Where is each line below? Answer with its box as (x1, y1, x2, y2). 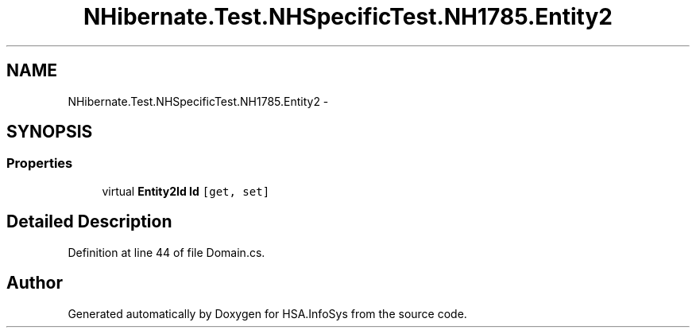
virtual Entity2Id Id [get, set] (102, 184, 270, 198)
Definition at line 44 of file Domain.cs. (68, 245, 265, 259)
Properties (6, 155, 73, 172)
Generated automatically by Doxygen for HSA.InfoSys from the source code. (68, 306, 467, 320)
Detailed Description (6, 212, 172, 232)
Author (6, 273, 63, 293)
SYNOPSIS (6, 122, 93, 142)
